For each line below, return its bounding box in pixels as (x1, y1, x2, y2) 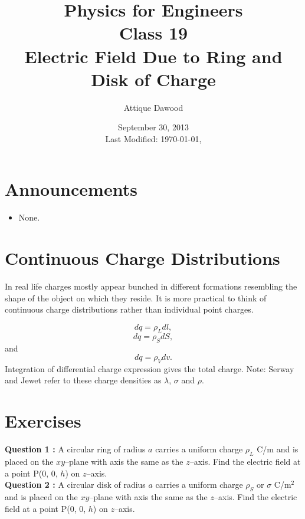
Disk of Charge (91, 67, 216, 91)
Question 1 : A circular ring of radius (5, 443, 146, 455)
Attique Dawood (123, 101, 183, 113)
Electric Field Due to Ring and (24, 44, 283, 68)
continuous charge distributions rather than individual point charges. (5, 303, 254, 316)
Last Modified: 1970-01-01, (105, 132, 202, 144)
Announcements (5, 177, 137, 201)
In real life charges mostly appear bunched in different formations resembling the (5, 280, 297, 293)
